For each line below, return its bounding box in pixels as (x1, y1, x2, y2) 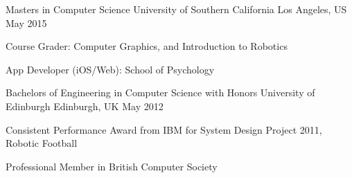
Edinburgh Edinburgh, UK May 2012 (6, 98, 164, 113)
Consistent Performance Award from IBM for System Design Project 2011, (6, 122, 322, 136)
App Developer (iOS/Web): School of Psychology (6, 62, 215, 76)
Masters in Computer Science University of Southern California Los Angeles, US (6, 2, 347, 16)
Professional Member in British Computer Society (6, 159, 218, 173)
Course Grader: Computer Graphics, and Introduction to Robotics (6, 39, 288, 53)
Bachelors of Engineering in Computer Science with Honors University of (6, 85, 315, 100)
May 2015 (6, 15, 47, 30)
